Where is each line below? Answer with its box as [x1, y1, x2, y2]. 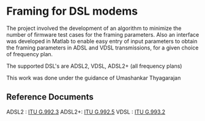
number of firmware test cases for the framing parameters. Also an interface [6, 31, 199, 38]
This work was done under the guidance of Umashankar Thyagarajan [6, 74, 181, 81]
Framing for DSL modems [6, 4, 138, 18]
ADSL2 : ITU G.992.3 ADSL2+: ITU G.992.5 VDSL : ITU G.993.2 [6, 108, 166, 116]
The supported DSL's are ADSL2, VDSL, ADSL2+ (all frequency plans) [6, 62, 182, 70]
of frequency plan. [6, 50, 53, 57]
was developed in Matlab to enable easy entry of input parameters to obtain [6, 37, 198, 45]
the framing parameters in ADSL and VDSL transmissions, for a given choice [6, 44, 199, 51]
